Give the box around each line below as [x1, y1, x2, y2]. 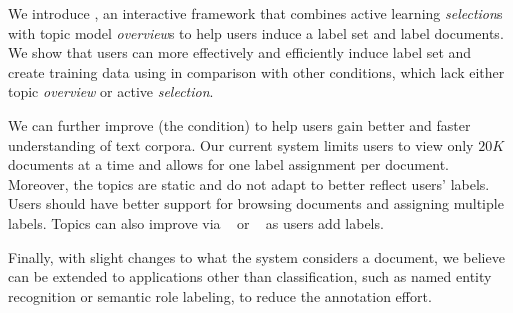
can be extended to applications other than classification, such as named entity [8, 266, 492, 287]
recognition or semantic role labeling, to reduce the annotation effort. [8, 285, 432, 306]
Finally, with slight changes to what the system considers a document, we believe [8, 246, 505, 267]
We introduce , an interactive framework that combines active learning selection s [8, 3, 503, 23]
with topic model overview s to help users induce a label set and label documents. [8, 22, 504, 43]
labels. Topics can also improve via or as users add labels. [8, 212, 384, 233]
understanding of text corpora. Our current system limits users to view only [8, 134, 474, 155]
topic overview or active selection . [8, 81, 214, 102]
